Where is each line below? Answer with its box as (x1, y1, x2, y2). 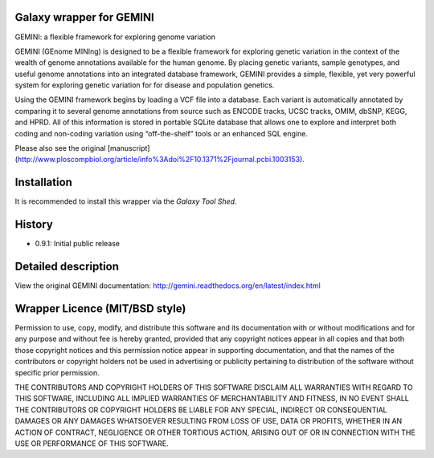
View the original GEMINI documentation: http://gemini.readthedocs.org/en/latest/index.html (14, 281, 321, 290)
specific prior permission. (14, 367, 100, 377)
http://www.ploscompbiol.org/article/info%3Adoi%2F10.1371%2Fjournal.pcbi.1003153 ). (17, 155, 305, 164)
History (14, 217, 54, 232)
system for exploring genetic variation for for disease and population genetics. (14, 80, 275, 90)
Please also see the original (14, 144, 106, 153)
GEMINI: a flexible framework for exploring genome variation (14, 32, 216, 42)
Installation (14, 176, 72, 189)
